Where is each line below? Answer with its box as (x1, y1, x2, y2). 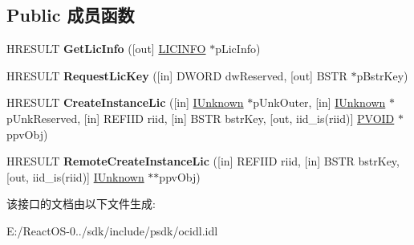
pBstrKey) (356, 67, 408, 84)
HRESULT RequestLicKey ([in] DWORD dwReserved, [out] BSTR (6, 67, 347, 84)
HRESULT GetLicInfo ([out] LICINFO (6, 40, 206, 57)
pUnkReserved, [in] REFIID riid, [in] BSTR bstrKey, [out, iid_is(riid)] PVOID (6, 109, 395, 126)
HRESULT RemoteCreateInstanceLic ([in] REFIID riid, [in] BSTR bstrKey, (6, 153, 400, 169)
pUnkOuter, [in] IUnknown (253, 94, 386, 111)
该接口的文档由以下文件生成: (6, 195, 156, 212)
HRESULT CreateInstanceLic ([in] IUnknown (6, 94, 244, 111)
